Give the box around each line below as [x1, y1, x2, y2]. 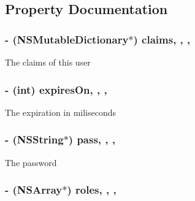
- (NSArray [5, 182, 63, 197]
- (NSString [5, 132, 64, 147]
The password [5, 156, 57, 169]
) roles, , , [67, 182, 117, 197]
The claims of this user [5, 56, 91, 68]
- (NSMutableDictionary [5, 31, 129, 47]
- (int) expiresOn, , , [5, 82, 107, 97]
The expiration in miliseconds [5, 105, 117, 118]
